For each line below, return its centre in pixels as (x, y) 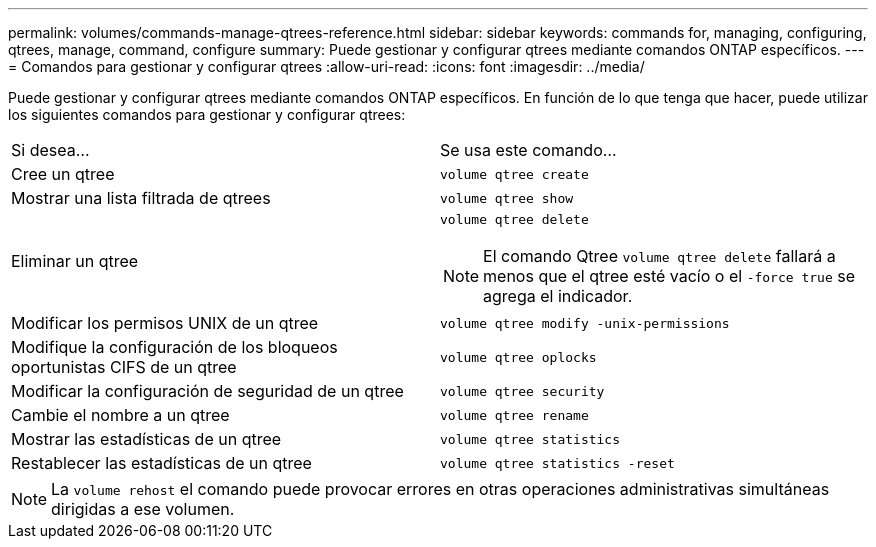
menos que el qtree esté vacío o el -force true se (669, 276)
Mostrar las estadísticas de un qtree (146, 439)
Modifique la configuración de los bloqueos (174, 347)
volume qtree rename (514, 415)
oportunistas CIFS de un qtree (124, 367)
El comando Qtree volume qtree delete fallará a (659, 256)
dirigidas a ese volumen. (143, 509)
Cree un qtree (63, 174)
